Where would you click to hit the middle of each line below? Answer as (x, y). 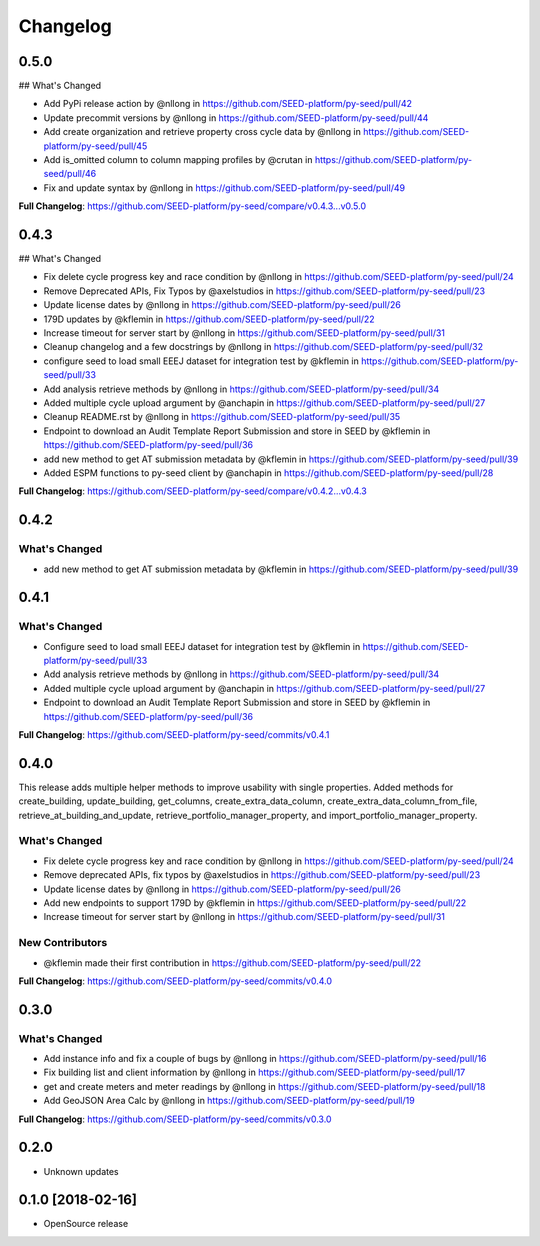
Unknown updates (81, 1171)
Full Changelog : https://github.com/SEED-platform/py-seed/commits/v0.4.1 (174, 734)
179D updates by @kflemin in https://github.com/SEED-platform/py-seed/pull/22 (209, 319)
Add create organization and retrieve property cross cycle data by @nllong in (202, 132)
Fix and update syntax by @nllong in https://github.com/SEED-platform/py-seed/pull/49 (224, 187)
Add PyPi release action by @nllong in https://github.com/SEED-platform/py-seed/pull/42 (227, 104)
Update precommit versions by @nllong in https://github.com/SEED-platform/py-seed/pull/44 (236, 117)
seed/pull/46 (70, 174)
